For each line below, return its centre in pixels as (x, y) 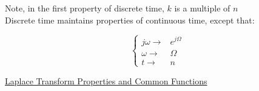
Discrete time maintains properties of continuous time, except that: (130, 20)
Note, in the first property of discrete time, (85, 8)
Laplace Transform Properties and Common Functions (106, 80)
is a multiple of (202, 8)
